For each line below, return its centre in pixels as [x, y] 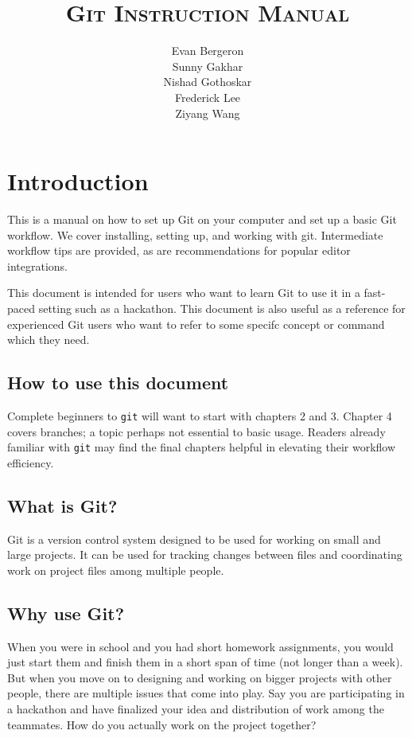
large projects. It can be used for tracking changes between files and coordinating [205, 554]
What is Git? [62, 505]
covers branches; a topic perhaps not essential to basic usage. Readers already [196, 431]
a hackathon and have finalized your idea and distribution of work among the [196, 709]
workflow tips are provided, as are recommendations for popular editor [179, 250]
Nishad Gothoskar [208, 82]
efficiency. [31, 462]
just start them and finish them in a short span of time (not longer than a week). [205, 662]
